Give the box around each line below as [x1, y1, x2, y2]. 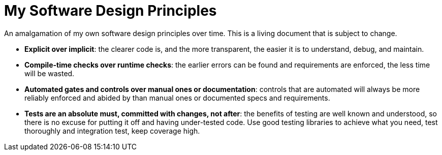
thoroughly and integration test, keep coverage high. [24, 126, 200, 135]
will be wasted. [24, 69, 75, 78]
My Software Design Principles [4, 2, 217, 19]
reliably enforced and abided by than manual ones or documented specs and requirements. [24, 93, 330, 102]
